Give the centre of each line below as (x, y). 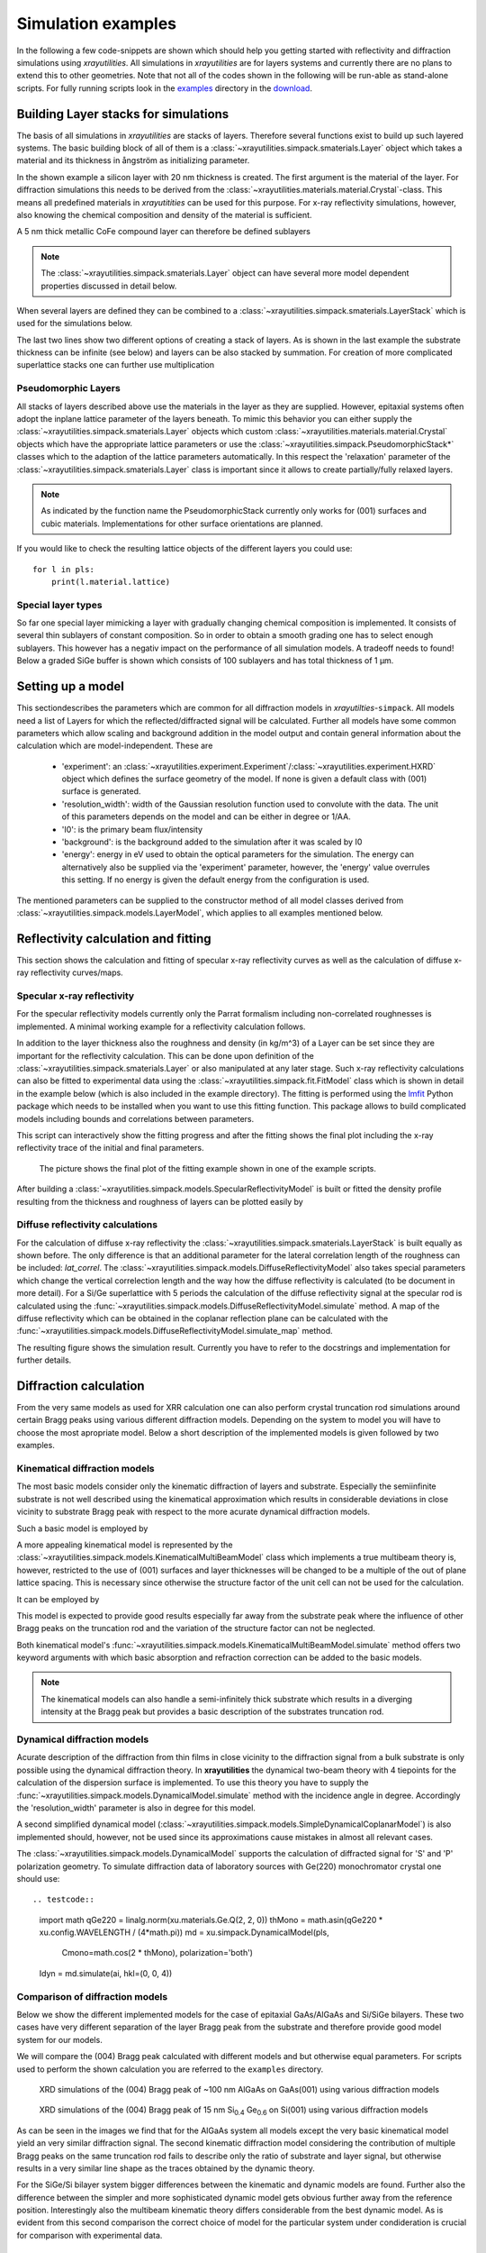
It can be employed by (58, 1599)
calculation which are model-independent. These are (115, 746)
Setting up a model (71, 686)
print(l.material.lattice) (111, 582)
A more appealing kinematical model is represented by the (125, 1545)
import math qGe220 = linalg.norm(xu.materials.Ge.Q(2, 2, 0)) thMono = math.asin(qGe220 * (211, 1920)
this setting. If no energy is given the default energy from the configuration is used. (216, 880)
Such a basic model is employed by (82, 1528)
